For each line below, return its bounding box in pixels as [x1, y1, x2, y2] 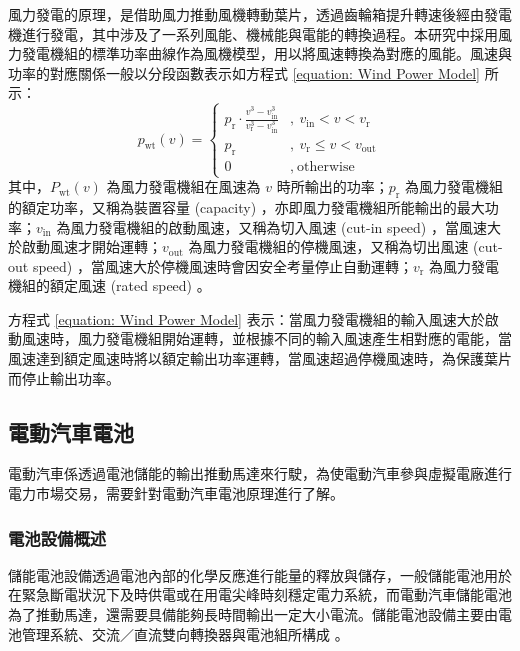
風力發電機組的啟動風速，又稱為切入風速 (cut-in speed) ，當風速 [70, 216, 487, 237]
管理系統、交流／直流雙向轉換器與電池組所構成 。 [21, 623, 349, 644]
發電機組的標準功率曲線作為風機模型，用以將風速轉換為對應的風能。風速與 [21, 43, 512, 64]
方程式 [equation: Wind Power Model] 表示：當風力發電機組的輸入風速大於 [8, 308, 485, 329]
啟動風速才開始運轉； [21, 236, 162, 257]
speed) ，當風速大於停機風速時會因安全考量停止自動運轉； [32, 255, 413, 276]
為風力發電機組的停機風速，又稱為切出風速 [188, 236, 469, 257]
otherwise [297, 159, 355, 174]
